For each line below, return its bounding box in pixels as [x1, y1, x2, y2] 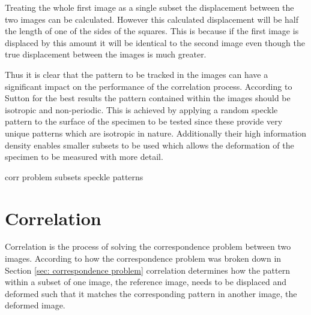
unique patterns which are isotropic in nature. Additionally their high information [5, 126, 307, 139]
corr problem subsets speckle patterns [5, 170, 143, 183]
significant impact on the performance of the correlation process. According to [5, 80, 292, 92]
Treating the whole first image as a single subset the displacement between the [5, 1, 294, 13]
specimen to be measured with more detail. [5, 150, 163, 163]
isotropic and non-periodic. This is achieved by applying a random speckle [5, 103, 278, 116]
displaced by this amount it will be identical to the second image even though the [5, 36, 305, 49]
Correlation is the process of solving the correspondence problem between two [5, 240, 291, 253]
